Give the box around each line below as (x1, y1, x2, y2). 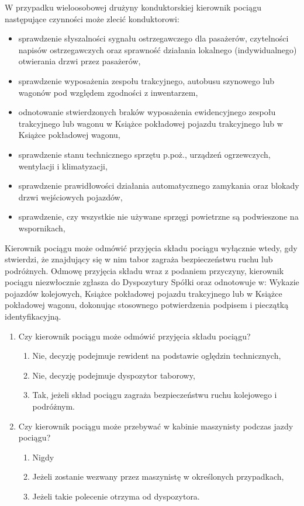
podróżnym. (32, 400, 75, 413)
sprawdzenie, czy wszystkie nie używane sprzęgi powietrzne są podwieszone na (18, 210, 299, 223)
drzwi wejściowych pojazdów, (18, 190, 123, 203)
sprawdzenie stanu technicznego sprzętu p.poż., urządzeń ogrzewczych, (18, 148, 271, 160)
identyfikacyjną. (5, 310, 61, 323)
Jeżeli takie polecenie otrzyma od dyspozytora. (32, 490, 200, 502)
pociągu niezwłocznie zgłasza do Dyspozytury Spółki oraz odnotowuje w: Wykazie (5, 276, 299, 288)
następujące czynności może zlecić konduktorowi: (5, 12, 179, 25)
